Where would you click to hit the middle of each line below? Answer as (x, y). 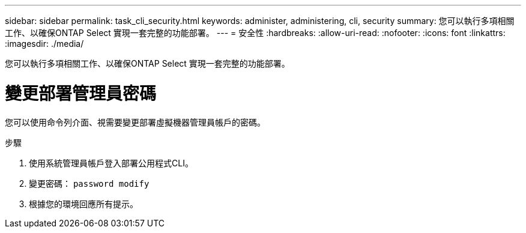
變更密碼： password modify (89, 183)
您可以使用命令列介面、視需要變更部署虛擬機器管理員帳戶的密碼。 (135, 122)
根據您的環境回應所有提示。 (83, 204)
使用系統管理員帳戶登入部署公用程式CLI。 (111, 163)
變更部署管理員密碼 (81, 93)
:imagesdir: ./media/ (44, 44)
